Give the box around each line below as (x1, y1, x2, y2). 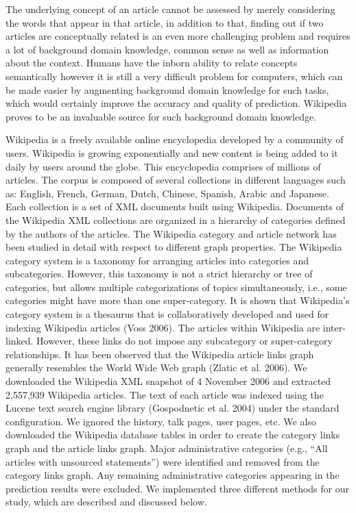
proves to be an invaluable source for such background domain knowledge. (5, 109, 317, 123)
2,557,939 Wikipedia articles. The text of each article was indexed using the (5, 387, 324, 401)
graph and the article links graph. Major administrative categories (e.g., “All (5, 441, 328, 455)
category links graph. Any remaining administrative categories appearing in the (5, 468, 340, 482)
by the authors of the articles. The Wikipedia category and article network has (5, 226, 337, 240)
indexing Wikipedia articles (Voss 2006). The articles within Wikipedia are (5, 320, 320, 334)
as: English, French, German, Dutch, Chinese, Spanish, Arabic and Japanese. (5, 186, 329, 200)
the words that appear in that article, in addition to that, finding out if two (5, 15, 324, 29)
